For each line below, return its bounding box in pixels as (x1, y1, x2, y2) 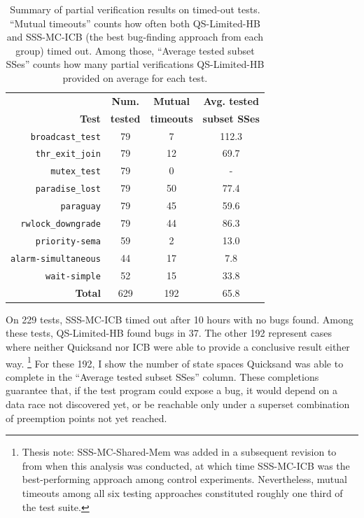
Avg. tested (203, 93, 259, 108)
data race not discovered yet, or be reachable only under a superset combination (6, 396, 350, 411)
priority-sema (35, 236, 101, 246)
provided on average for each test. (62, 70, 208, 85)
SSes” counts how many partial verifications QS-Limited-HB (6, 57, 265, 71)
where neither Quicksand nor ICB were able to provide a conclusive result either (6, 339, 350, 353)
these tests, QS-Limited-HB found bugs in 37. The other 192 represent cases (6, 325, 332, 340)
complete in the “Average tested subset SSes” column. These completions (6, 369, 319, 384)
